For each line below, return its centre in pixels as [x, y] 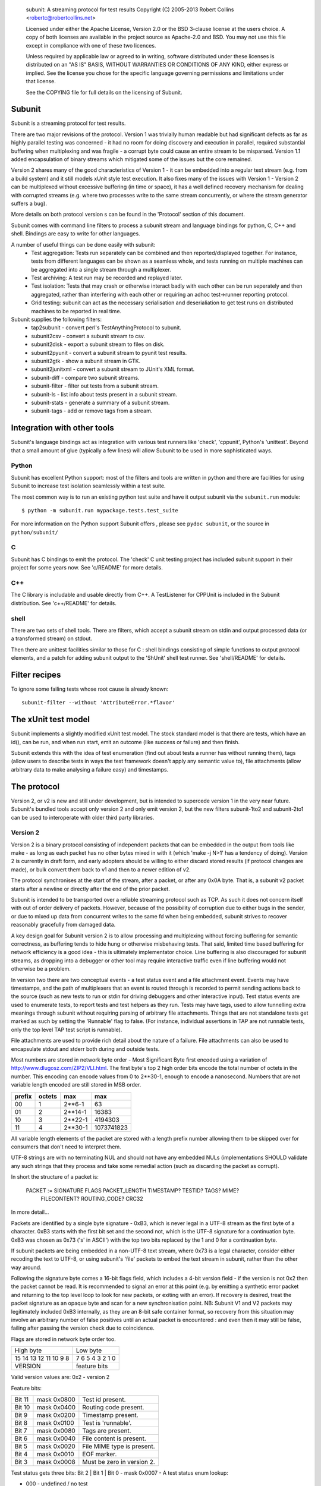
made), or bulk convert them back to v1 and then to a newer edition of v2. [101, 869]
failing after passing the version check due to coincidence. [83, 1328]
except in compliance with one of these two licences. [91, 45]
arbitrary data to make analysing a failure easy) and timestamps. [90, 769]
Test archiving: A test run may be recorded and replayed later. [107, 278]
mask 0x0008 [56, 1462]
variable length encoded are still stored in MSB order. [76, 1085]
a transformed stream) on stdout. [51, 638]
